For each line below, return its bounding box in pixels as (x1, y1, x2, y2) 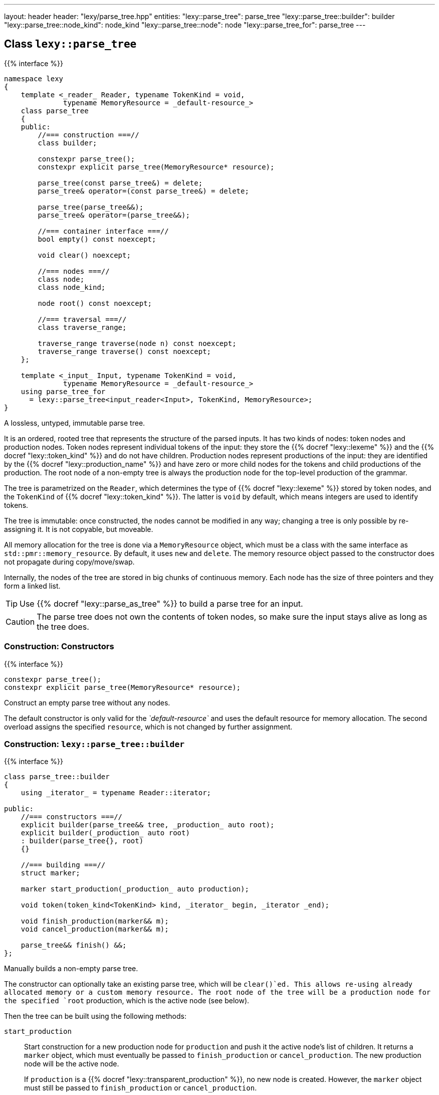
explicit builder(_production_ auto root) (21, 829, 190, 837)
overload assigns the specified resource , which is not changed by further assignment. (4, 722, 293, 731)
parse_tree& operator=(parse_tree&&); (38, 211, 190, 219)
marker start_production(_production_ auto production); (21, 885, 249, 893)
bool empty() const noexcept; (38, 235, 156, 243)
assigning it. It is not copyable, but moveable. (4, 524, 153, 533)
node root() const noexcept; (38, 299, 152, 307)
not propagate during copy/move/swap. (4, 557, 135, 566)
